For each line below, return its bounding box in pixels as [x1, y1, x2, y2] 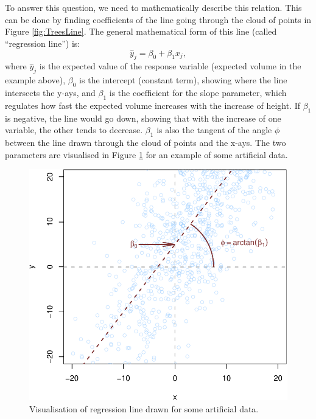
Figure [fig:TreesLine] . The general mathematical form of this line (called [5, 25, 277, 38]
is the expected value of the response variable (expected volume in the [39, 60, 301, 72]
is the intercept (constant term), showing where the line [79, 74, 287, 86]
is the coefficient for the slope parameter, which [109, 86, 287, 99]
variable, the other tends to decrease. [5, 123, 143, 136]
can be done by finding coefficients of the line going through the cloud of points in [5, 13, 312, 26]
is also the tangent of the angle [156, 123, 272, 136]
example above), [5, 74, 66, 86]
